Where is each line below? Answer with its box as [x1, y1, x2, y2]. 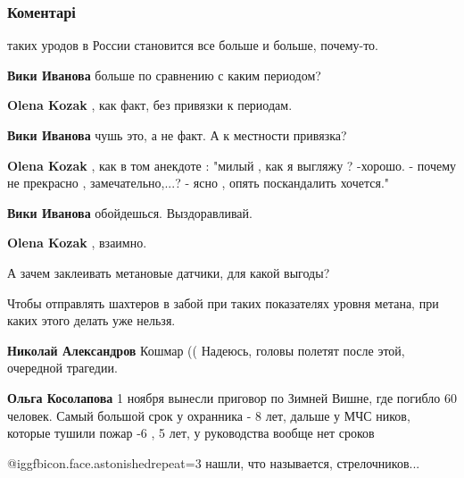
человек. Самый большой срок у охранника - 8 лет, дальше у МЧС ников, [7, 406, 410, 424]
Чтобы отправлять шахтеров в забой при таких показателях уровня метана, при [7, 293, 439, 312]
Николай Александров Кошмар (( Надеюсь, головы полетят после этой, [7, 340, 405, 359]
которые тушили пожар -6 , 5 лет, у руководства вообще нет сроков [7, 423, 375, 442]
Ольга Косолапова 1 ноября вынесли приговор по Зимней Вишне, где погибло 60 [7, 388, 457, 407]
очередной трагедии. [7, 358, 118, 377]
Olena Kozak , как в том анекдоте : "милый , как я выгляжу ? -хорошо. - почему [7, 155, 457, 174]
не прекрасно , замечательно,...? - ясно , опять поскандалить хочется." [7, 173, 390, 192]
